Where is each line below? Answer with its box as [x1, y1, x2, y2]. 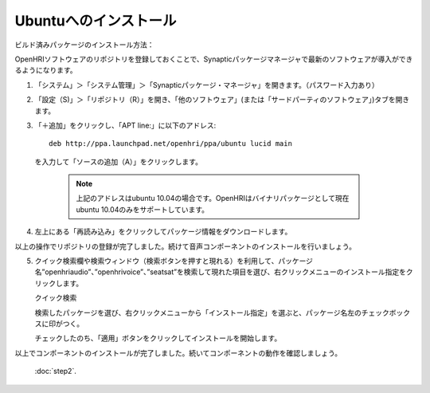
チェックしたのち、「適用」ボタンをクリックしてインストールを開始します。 [34, 333, 282, 343]
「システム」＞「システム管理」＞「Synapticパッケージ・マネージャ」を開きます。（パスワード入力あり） [34, 80, 380, 89]
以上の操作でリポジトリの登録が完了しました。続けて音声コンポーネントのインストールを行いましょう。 [14, 242, 356, 251]
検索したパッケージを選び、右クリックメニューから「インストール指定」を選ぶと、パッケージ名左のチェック [34, 308, 390, 317]
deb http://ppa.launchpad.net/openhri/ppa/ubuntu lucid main [49, 140, 292, 148]
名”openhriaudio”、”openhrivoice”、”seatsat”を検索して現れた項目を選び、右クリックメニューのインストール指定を [34, 267, 406, 277]
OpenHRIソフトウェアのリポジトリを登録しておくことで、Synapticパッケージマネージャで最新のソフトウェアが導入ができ [14, 54, 413, 64]
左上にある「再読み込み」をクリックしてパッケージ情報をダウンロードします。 [34, 227, 292, 237]
